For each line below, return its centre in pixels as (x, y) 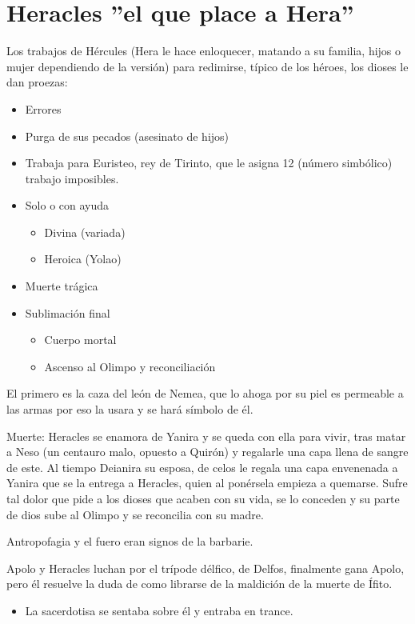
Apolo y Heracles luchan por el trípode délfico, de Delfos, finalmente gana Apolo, (206, 568)
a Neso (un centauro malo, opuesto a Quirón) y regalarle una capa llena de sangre (207, 452)
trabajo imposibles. (72, 178)
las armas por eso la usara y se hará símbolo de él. (130, 409)
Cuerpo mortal (80, 340)
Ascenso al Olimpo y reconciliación (130, 366)
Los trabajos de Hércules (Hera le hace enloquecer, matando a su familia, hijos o (204, 51)
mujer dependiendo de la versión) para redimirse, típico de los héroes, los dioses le (207, 66)
